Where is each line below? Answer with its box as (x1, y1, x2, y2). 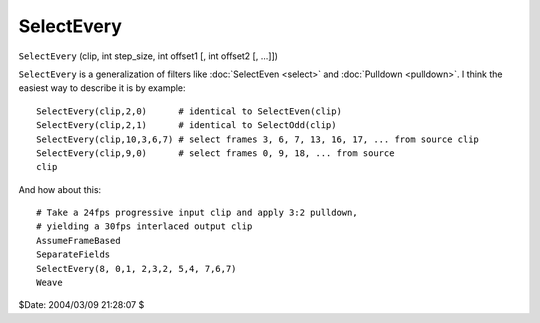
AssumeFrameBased (36, 235, 121, 246)
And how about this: (18, 183, 102, 195)
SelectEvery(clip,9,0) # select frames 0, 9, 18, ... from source (36, 147, 395, 159)
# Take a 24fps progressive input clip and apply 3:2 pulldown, (36, 207, 359, 219)
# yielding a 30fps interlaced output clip (36, 221, 253, 232)
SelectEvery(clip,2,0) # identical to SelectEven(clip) (36, 105, 342, 117)
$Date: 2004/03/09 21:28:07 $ (18, 299, 145, 311)
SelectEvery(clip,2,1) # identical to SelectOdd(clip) (36, 120, 337, 131)
